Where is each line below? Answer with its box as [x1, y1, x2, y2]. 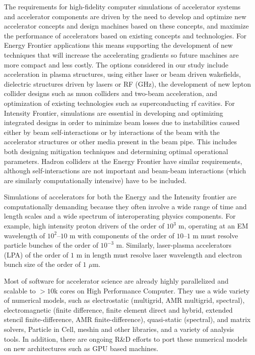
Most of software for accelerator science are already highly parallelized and [4, 276, 229, 286]
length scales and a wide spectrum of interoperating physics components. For [4, 211, 236, 221]
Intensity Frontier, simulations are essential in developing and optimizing [4, 107, 223, 118]
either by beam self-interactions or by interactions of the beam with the [4, 127, 220, 137]
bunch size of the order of [4, 259, 81, 269]
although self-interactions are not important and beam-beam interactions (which [4, 165, 246, 176]
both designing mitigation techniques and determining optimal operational [4, 146, 228, 156]
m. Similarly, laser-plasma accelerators [116, 240, 232, 250]
